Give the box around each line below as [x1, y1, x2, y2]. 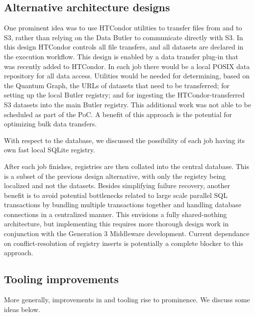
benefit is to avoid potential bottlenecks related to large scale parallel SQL [4, 190, 228, 200]
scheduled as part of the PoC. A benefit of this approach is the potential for [4, 109, 232, 119]
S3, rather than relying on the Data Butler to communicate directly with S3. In [4, 32, 243, 42]
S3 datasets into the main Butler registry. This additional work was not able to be [4, 99, 251, 109]
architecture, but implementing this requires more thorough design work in [4, 219, 229, 229]
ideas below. [4, 304, 40, 314]
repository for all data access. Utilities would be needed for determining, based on [4, 71, 250, 81]
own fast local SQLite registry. [4, 145, 95, 155]
